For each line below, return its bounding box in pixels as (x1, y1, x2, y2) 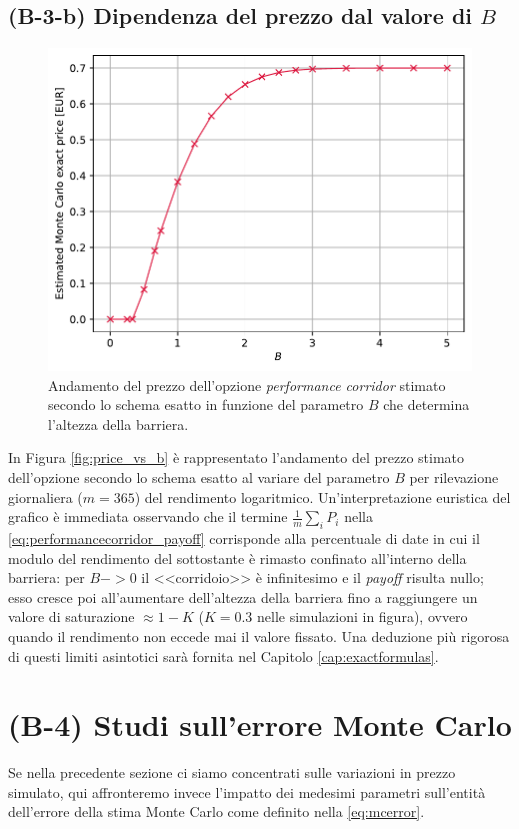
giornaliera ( (8, 486, 83, 507)
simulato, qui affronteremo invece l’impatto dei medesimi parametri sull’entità (8, 781, 486, 802)
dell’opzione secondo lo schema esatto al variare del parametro (8, 467, 390, 488)
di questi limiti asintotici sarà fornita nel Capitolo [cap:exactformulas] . (8, 645, 439, 666)
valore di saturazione (8, 606, 135, 627)
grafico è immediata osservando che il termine (8, 506, 288, 527)
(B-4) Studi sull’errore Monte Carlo (8, 704, 512, 745)
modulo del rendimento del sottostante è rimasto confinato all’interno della (8, 547, 467, 568)
